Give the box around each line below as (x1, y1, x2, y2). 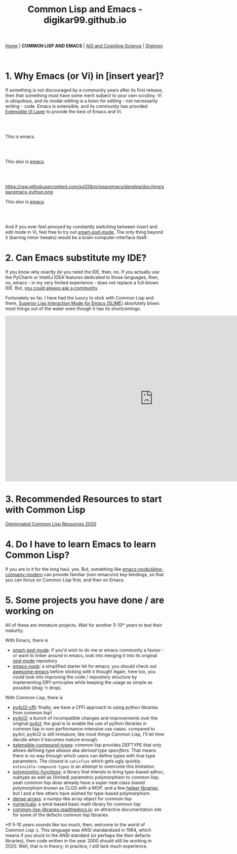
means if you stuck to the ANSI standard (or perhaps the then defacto (5, 832, 151, 838)
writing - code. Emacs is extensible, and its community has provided (5, 103, 148, 109)
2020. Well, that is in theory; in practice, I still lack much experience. (5, 843, 148, 849)
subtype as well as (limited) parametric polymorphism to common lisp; (12, 774, 160, 780)
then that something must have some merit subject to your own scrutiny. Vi (5, 93, 162, 99)
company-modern (5, 571, 43, 577)
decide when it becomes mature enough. (12, 736, 99, 742)
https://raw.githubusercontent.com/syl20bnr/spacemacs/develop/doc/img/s (5, 184, 165, 190)
